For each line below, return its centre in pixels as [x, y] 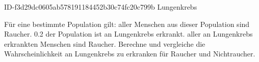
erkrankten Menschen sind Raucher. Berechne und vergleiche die [105, 43]
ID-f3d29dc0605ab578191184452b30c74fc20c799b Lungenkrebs [101, 7]
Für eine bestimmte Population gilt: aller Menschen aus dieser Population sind [127, 24]
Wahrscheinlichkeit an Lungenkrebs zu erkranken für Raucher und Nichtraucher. [130, 54]
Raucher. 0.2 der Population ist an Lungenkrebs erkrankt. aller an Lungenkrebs [128, 34]
